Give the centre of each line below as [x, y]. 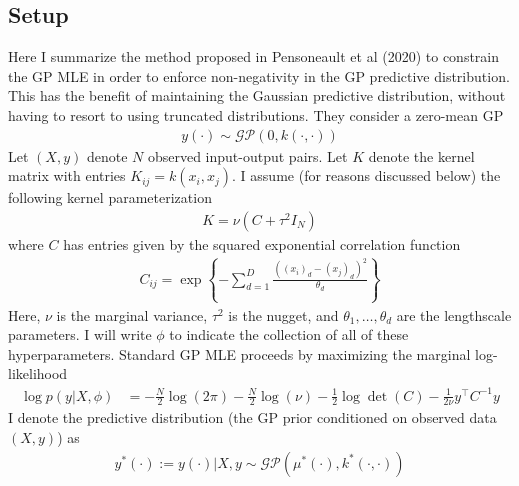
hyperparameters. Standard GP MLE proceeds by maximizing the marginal [239, 353]
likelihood [38, 373]
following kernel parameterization [110, 197]
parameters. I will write [80, 334]
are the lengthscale [454, 314]
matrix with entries [67, 175]
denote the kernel [421, 155]
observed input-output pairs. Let [247, 155]
